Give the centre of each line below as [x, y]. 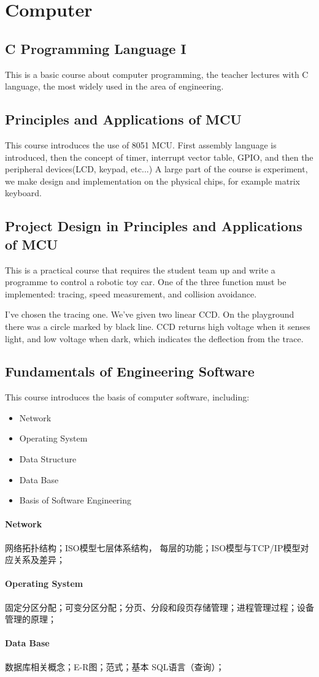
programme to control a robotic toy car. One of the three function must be [146, 282]
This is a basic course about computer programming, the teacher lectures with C [157, 74]
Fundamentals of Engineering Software [130, 371]
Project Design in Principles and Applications [154, 226]
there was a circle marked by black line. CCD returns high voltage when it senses [158, 326]
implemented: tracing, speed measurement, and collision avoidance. [131, 293]
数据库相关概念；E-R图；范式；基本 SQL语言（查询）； [115, 666]
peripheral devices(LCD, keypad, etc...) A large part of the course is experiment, [156, 169]
